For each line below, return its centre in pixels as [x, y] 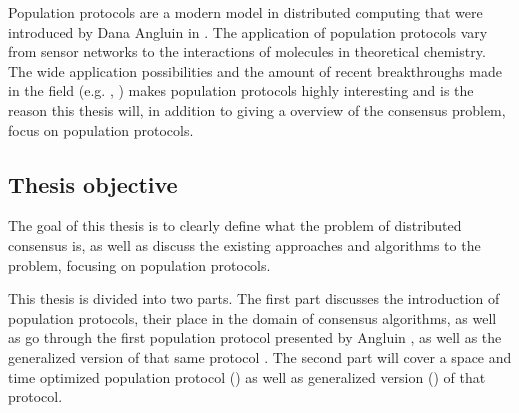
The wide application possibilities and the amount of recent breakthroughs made [255, 70]
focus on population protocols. [101, 129]
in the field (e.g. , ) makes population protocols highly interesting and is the [241, 90]
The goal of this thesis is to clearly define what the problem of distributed [235, 225]
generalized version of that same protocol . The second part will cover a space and [260, 356]
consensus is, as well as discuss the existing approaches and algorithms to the [244, 244]
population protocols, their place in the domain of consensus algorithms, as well [252, 317]
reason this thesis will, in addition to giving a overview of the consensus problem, [257, 109]
